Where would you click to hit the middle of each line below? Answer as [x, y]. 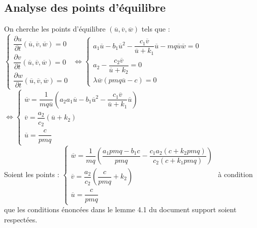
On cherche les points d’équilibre [55, 29]
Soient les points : [32, 174]
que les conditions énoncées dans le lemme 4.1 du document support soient [120, 209]
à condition [235, 174]
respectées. [21, 219]
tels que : [156, 29]
